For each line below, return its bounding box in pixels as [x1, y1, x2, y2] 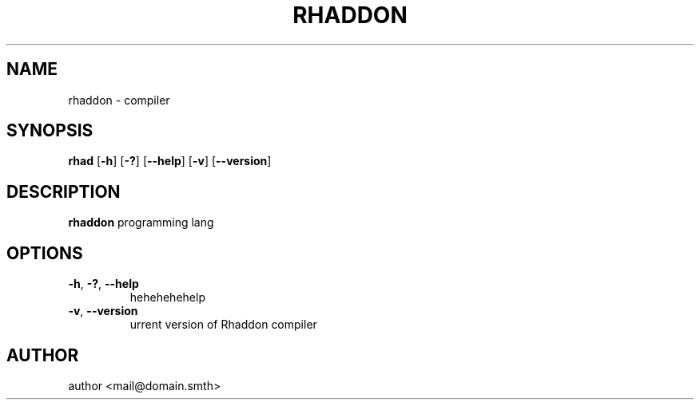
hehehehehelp [129, 290, 205, 305]
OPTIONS [6, 242, 83, 263]
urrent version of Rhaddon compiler [129, 317, 317, 332]
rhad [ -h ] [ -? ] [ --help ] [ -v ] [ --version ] [68, 154, 272, 168]
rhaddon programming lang [68, 215, 214, 230]
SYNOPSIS [6, 120, 93, 141]
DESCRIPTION [6, 181, 121, 202]
